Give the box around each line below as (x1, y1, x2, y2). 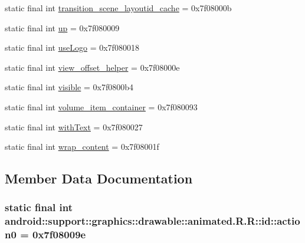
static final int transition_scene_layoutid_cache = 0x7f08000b (5, 2, 232, 14)
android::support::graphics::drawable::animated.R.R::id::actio (5, 214, 300, 228)
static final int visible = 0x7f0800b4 (5, 81, 133, 93)
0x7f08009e (32, 227, 86, 242)
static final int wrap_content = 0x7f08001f (5, 140, 159, 153)
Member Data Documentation (5, 169, 193, 188)
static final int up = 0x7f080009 (5, 21, 120, 34)
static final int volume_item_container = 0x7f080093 (5, 100, 198, 113)
